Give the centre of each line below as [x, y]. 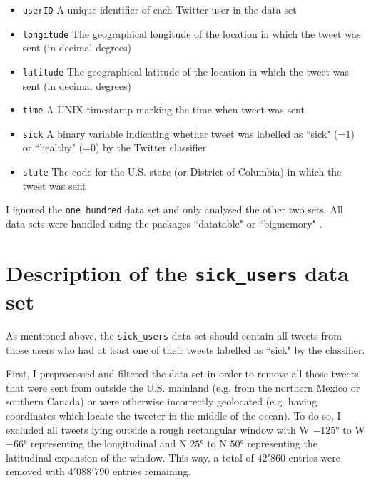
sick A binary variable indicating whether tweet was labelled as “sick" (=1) [188, 133]
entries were [315, 457]
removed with [35, 471]
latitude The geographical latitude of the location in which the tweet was [185, 71]
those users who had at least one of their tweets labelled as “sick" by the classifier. [185, 349]
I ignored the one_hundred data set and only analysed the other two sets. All [174, 209]
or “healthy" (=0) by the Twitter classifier [115, 147]
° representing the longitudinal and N [105, 443]
